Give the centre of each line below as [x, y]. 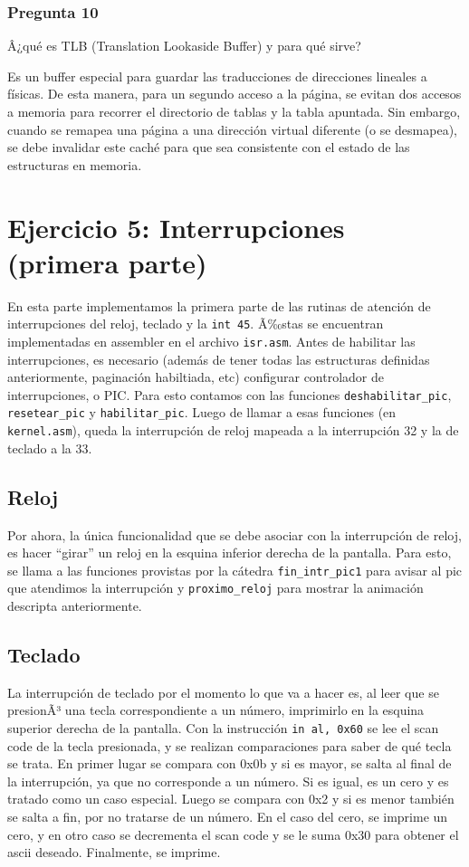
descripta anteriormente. [75, 606]
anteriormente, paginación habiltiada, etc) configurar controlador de [196, 377]
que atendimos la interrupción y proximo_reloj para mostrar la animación [215, 588]
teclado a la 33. [50, 448]
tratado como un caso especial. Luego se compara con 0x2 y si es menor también [231, 799]
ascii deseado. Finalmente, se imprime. [114, 852]
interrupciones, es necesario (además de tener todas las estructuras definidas [219, 359]
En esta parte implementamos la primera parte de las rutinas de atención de [219, 305]
